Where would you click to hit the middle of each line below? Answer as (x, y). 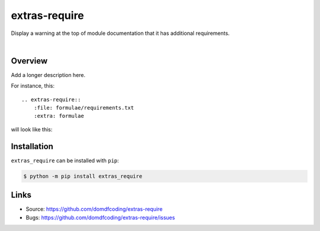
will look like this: (32, 129)
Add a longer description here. (48, 75)
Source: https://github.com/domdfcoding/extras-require (94, 209)
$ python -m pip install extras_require (83, 176)
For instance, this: (33, 86)
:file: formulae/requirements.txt (84, 108)
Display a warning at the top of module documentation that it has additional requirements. (120, 33)
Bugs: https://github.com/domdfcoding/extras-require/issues (100, 217)
